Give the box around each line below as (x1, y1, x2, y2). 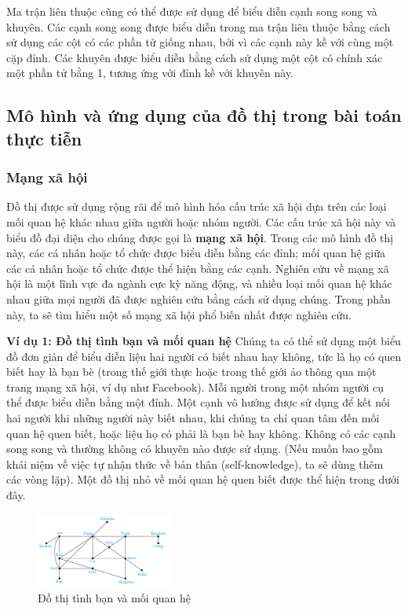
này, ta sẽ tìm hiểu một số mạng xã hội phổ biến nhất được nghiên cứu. (6, 306, 352, 322)
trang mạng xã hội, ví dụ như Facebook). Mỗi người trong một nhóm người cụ (6, 378, 384, 395)
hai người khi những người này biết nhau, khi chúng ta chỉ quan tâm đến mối (6, 410, 380, 426)
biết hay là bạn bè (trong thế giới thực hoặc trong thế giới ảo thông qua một (6, 363, 377, 380)
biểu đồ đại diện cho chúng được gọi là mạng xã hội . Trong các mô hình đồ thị (6, 229, 394, 245)
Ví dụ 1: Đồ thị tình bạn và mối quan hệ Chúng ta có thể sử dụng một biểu (6, 333, 401, 349)
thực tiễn (6, 126, 82, 150)
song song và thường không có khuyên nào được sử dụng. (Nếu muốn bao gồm (6, 440, 383, 457)
